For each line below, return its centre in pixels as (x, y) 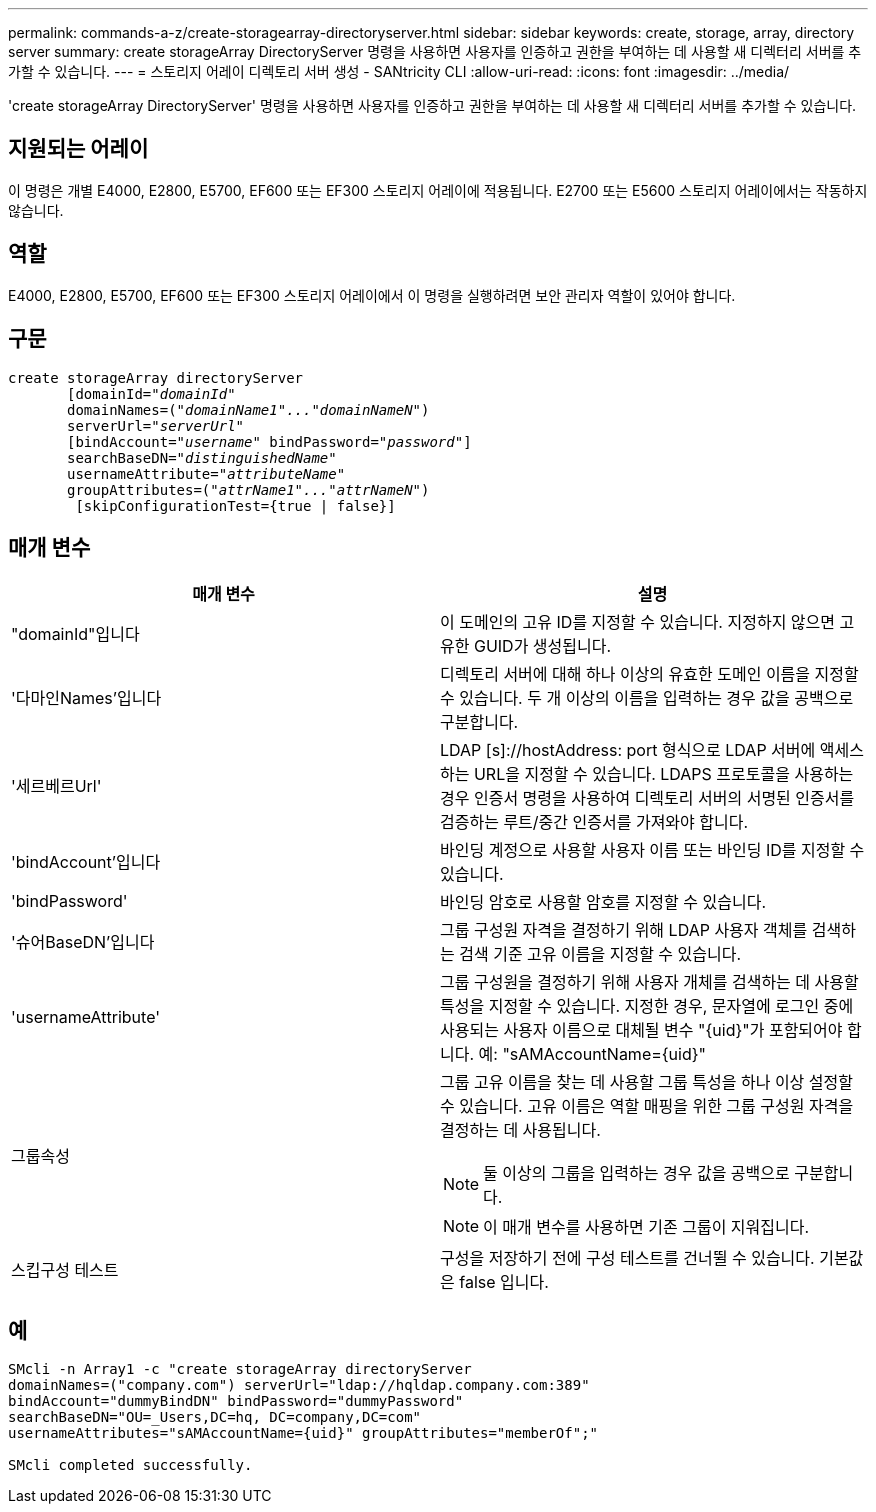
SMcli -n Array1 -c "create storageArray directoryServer (240, 1369)
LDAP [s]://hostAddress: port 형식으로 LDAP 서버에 (628, 750)
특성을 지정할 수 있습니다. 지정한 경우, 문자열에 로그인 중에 (647, 1006)
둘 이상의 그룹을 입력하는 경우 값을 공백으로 (636, 1173)
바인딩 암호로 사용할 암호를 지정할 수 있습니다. (603, 902)
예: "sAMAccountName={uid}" (592, 1054)
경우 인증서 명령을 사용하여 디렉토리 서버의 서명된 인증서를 (647, 798)
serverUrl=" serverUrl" (156, 425)
